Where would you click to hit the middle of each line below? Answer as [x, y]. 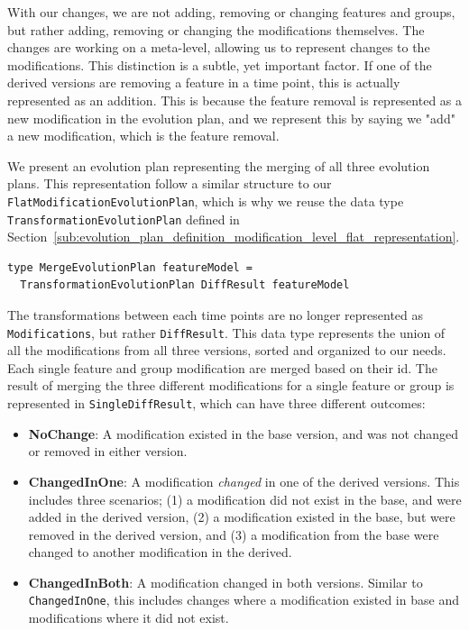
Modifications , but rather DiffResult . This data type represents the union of [226, 332]
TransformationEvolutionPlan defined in [124, 219]
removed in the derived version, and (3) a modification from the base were [234, 534]
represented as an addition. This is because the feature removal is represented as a [235, 100]
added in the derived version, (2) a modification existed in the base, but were [242, 517]
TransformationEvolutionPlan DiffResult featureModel [185, 285]
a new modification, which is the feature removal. [143, 136]
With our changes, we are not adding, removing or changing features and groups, [231, 12]
